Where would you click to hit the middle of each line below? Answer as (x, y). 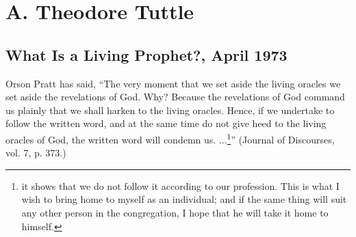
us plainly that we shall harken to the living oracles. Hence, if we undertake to (170, 110)
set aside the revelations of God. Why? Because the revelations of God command (175, 97)
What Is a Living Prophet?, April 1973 (147, 54)
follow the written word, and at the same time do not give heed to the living (166, 123)
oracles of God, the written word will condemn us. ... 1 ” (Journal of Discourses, (170, 138)
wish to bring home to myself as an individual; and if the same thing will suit (184, 199)
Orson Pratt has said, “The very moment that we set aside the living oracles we (173, 83)
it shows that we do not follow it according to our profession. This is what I (180, 185)
